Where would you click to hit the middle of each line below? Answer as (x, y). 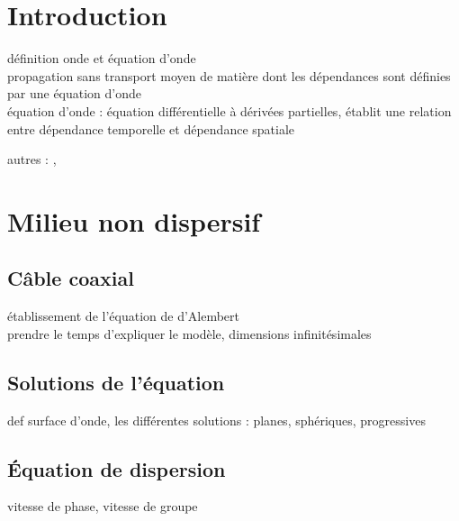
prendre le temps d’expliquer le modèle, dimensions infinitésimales (189, 333)
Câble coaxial (71, 278)
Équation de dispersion (117, 468)
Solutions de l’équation (116, 382)
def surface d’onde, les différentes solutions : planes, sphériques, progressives (216, 420)
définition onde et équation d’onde (102, 58)
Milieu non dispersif (134, 220)
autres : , (32, 159)
